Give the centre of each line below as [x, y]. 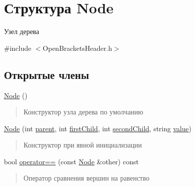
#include [18, 48]
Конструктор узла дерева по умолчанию [83, 112]
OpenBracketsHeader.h [77, 48]
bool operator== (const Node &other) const [71, 161]
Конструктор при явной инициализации [83, 145]
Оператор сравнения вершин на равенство [86, 178]
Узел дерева [22, 31]
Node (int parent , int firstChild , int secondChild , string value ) [98, 128]
